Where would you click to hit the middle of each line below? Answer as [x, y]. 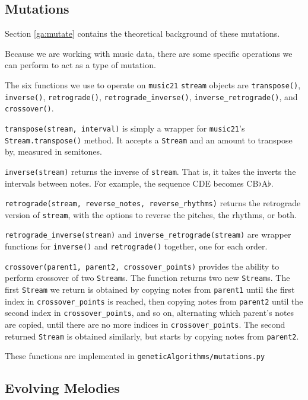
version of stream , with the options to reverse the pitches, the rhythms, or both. [151, 214]
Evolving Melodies [62, 388]
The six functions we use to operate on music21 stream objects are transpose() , [153, 84]
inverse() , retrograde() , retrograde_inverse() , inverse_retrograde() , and [151, 96]
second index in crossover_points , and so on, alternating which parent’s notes [150, 313]
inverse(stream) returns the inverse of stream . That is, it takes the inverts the [150, 171]
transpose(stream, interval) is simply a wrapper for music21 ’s [125, 128]
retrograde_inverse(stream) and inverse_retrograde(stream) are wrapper [148, 234]
